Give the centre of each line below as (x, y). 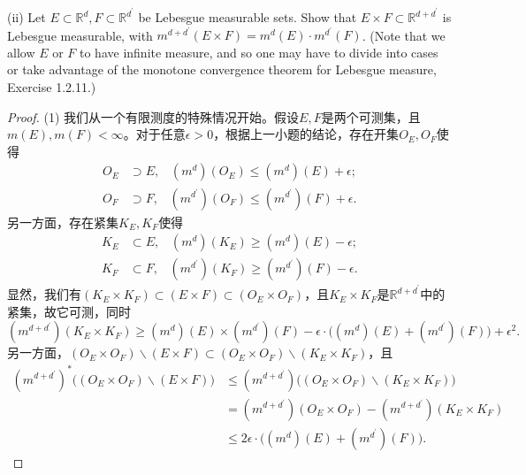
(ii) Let (27, 17)
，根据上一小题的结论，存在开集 (306, 134)
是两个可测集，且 (371, 116)
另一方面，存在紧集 (63, 222)
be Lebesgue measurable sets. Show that (248, 17)
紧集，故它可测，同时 (69, 311)
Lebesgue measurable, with (80, 35)
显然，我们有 (44, 294)
